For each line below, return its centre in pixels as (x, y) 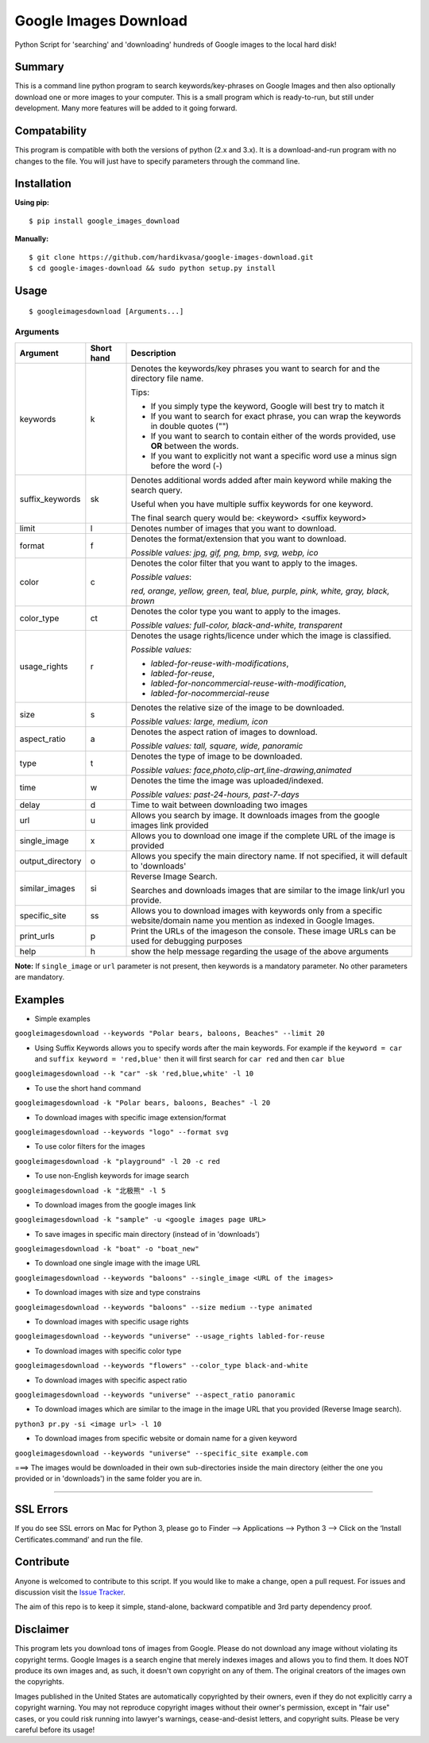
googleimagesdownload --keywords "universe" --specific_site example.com (162, 1453)
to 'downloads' (158, 866)
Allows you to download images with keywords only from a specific (257, 910)
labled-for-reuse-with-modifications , (220, 663)
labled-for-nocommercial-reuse (210, 693)
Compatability (51, 131)
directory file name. (167, 378)
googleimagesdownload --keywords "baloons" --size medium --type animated (164, 1307)
